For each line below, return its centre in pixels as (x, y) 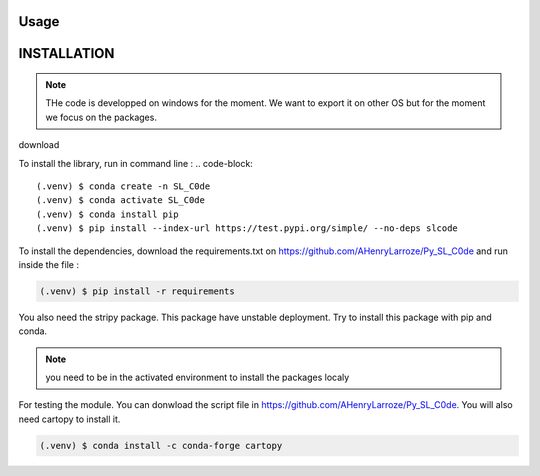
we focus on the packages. (101, 117)
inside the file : (49, 264)
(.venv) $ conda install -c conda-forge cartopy (161, 445)
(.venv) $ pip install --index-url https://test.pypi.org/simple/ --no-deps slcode (247, 228)
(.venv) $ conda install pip (107, 214)
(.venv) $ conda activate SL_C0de (120, 200)
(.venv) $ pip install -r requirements (137, 291)
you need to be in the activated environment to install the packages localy (197, 377)
